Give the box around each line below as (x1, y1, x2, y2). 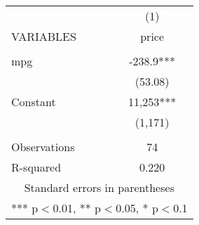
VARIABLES (11, 28, 76, 44)
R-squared (11, 159, 62, 175)
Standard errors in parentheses (24, 179, 174, 195)
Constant (11, 94, 56, 110)
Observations (11, 139, 75, 155)
